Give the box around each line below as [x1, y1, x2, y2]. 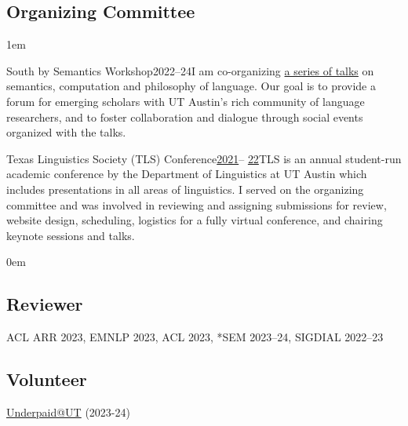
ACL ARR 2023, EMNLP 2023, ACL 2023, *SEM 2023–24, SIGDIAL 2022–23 [6, 329, 384, 345]
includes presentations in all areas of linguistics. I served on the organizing [6, 180, 364, 197]
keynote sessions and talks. [6, 227, 135, 243]
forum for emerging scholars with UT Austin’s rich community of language [6, 93, 365, 109]
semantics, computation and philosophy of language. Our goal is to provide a [6, 78, 376, 94]
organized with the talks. [6, 124, 126, 140]
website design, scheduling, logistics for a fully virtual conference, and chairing [6, 212, 383, 228]
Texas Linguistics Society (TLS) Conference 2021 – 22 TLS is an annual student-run [6, 150, 402, 166]
